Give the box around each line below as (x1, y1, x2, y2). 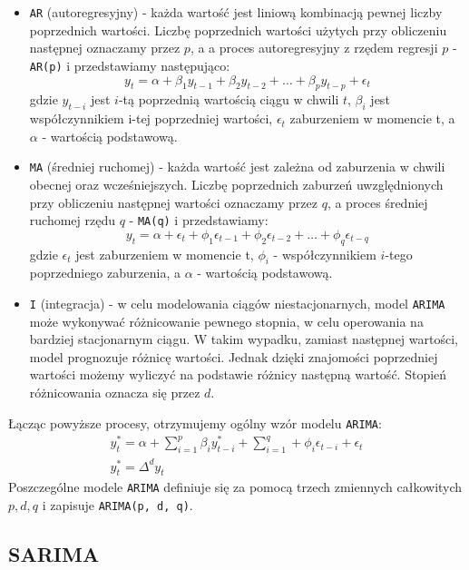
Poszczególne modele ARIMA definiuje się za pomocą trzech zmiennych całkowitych (8, 477, 463, 496)
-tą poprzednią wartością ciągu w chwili (118, 90, 339, 109)
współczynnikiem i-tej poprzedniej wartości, (29, 109, 273, 128)
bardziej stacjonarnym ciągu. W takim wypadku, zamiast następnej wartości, (29, 329, 458, 349)
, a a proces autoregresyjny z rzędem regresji (190, 38, 438, 57)
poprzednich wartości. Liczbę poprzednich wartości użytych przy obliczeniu (29, 20, 447, 39)
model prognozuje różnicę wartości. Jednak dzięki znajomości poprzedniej (29, 347, 438, 366)
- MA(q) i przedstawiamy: (129, 211, 269, 230)
